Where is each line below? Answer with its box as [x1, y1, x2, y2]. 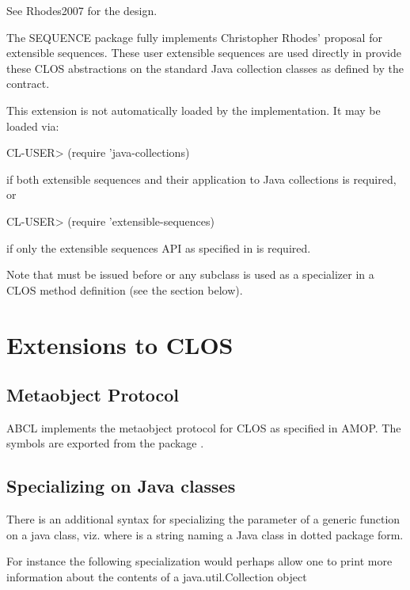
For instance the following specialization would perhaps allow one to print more [6, 553, 393, 569]
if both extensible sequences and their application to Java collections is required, [6, 170, 397, 187]
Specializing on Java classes [6, 474, 236, 498]
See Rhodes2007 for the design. [6, 2, 158, 18]
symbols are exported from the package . [6, 435, 204, 451]
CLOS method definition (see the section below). [6, 281, 243, 298]
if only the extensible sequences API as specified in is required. [6, 239, 311, 256]
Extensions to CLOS [6, 328, 233, 360]
